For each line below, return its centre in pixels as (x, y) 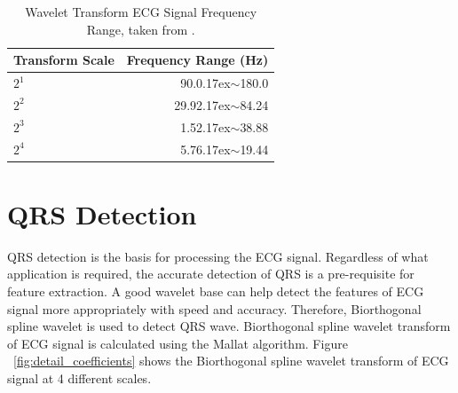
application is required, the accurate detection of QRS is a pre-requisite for (211, 274)
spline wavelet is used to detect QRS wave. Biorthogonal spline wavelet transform (229, 326)
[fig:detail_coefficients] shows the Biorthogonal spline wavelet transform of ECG (231, 361)
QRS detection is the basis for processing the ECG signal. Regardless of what (218, 256)
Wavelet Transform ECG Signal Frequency (141, 12)
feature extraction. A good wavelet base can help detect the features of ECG (216, 291)
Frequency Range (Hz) (197, 60)
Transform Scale (64, 60)
